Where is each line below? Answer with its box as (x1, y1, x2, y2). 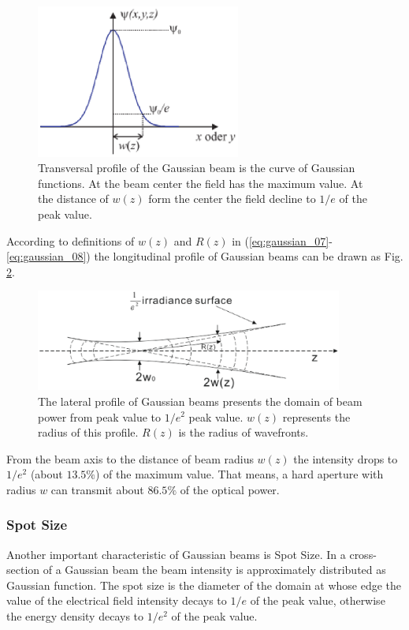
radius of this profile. (38, 424, 139, 441)
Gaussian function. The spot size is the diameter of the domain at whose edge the (6, 576, 402, 593)
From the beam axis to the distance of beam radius (6, 450, 254, 467)
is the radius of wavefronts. (178, 424, 309, 441)
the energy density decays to (6, 608, 144, 624)
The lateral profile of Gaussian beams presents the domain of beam (38, 392, 363, 409)
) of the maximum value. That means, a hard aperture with (95, 466, 384, 482)
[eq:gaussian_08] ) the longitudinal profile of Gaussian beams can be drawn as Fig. (6, 248, 403, 264)
